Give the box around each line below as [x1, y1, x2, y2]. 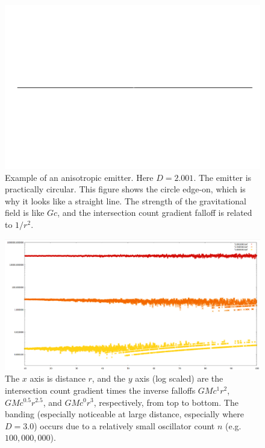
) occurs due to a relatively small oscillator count [34, 419, 215, 432]
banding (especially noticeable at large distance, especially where [5, 408, 244, 420]
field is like [5, 206, 45, 219]
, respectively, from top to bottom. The [93, 396, 238, 408]
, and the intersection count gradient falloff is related [57, 206, 252, 219]
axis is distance [30, 372, 86, 385]
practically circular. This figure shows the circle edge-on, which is [5, 183, 246, 195]
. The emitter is [193, 171, 252, 183]
